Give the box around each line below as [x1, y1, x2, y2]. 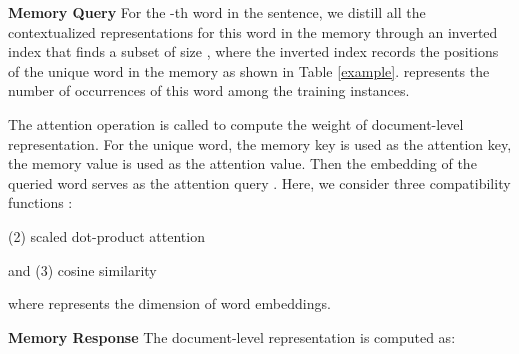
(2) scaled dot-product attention [8, 225, 205, 246]
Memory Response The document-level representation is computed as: [8, 326, 456, 347]
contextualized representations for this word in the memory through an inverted [8, 21, 498, 42]
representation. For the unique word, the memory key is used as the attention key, [8, 133, 512, 154]
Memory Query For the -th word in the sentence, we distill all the [8, 2, 426, 22]
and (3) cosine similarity [8, 259, 157, 280]
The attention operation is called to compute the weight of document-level [8, 113, 464, 134]
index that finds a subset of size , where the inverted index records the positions [8, 41, 499, 62]
